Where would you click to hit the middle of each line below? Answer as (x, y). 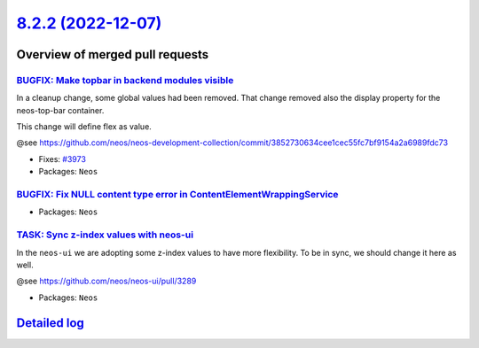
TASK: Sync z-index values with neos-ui (105, 235)
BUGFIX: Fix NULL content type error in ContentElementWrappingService (177, 195)
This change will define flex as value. (84, 127)
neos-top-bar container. (60, 110)
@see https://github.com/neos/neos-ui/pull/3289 (106, 281)
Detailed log (50, 323)
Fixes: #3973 (62, 159)
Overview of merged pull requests (113, 54)
